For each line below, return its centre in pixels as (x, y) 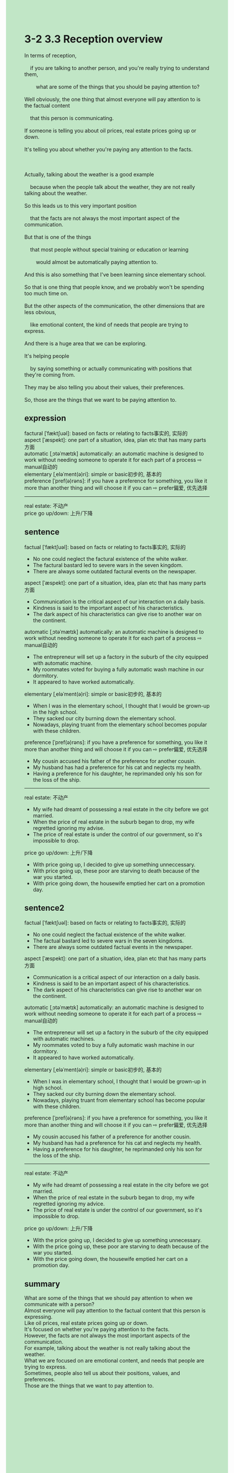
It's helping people (47, 356)
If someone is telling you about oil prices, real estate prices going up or (110, 130)
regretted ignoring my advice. (69, 1204)
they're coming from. (50, 375)
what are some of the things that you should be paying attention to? (118, 87)
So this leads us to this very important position (81, 206)
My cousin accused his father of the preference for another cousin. (114, 761)
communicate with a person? (59, 1304)
